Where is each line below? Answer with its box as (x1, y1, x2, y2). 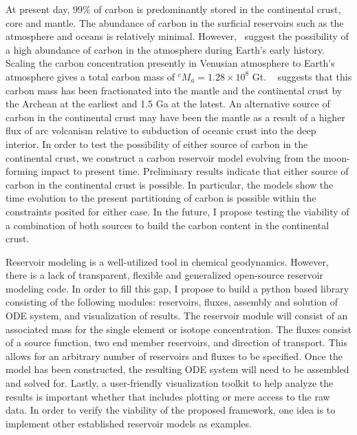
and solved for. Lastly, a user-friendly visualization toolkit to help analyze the (6, 376, 334, 390)
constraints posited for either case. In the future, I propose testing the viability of (6, 204, 349, 218)
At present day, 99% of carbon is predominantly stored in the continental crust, (6, 2, 341, 16)
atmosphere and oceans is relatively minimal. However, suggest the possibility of (6, 29, 349, 43)
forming (6, 164, 39, 178)
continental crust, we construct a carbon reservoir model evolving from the (6, 150, 321, 165)
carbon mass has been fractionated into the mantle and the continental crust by (6, 83, 343, 97)
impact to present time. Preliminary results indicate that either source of (41, 164, 349, 178)
